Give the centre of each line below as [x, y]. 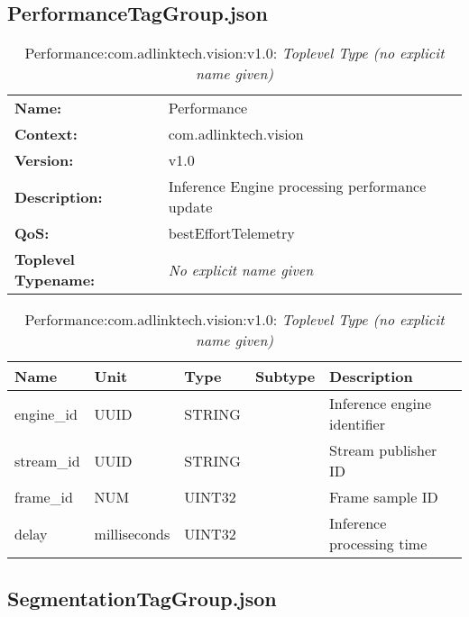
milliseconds [132, 533]
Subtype [285, 377]
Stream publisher [383, 450]
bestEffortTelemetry [231, 233]
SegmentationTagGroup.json [142, 598]
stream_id [47, 460]
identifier [357, 424]
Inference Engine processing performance [297, 186]
